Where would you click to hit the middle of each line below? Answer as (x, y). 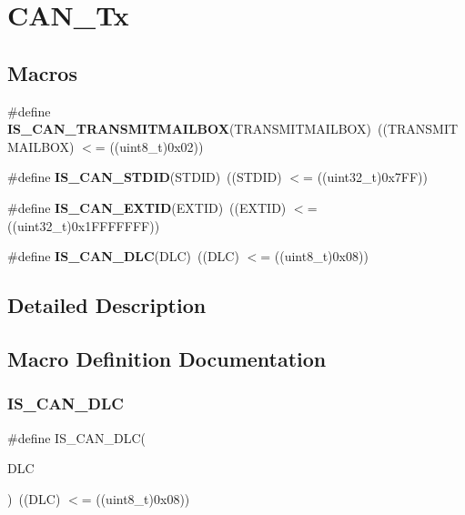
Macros (42, 72)
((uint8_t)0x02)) (157, 146)
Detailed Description (107, 305)
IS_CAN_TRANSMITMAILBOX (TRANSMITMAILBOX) (190, 129)
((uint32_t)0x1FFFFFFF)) (84, 225)
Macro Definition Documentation (167, 358)
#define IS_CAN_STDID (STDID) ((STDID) (145, 177)
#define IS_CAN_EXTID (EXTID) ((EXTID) (147, 207)
